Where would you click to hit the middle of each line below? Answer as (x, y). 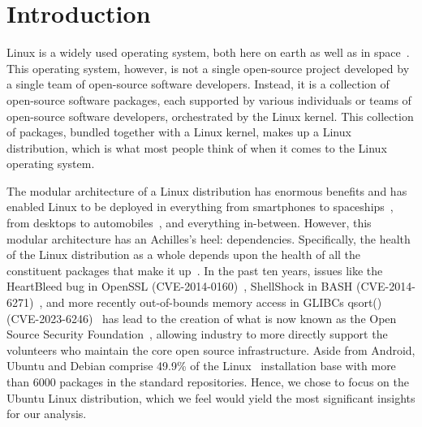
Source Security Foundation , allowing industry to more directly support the (197, 334)
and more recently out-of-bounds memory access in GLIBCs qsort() (214, 302)
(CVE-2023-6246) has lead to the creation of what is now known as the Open (202, 318)
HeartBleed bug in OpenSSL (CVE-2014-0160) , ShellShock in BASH (180, 286)
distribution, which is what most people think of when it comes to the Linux (197, 147)
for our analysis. (47, 414)
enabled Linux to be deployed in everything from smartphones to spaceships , (200, 207)
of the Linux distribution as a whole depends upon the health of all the (184, 254)
